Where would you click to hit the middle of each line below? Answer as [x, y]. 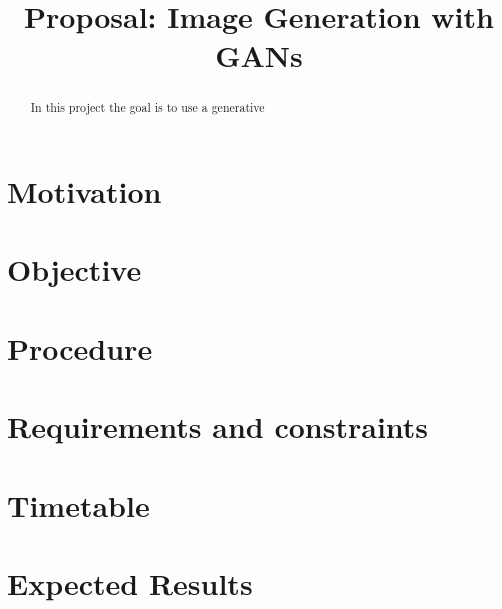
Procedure [80, 347]
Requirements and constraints [218, 426]
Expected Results [130, 582]
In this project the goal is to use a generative [147, 107]
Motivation [84, 191]
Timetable [78, 504]
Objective [74, 269]
